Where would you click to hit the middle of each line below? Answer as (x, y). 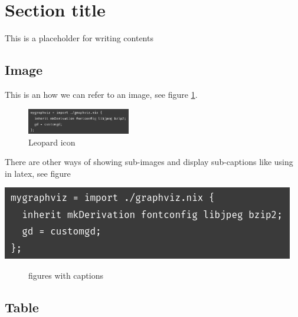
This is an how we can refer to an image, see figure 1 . (101, 94)
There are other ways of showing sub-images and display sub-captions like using (149, 162)
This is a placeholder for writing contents (79, 38)
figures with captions (66, 275)
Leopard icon (52, 142)
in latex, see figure (38, 173)
